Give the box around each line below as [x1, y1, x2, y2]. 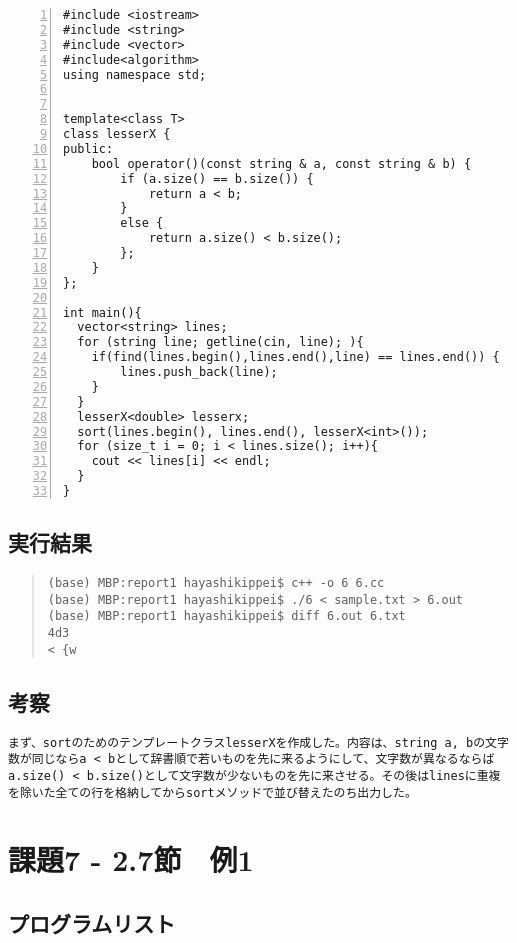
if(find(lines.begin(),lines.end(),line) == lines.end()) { [91, 350, 500, 365]
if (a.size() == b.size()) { [120, 171, 314, 186]
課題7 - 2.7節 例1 [8, 839, 254, 880]
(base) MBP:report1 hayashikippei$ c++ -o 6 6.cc [47, 576, 385, 591]
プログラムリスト [8, 907, 176, 938]
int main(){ [63, 305, 142, 320]
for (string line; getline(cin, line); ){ [77, 335, 364, 350]
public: [63, 141, 114, 156]
